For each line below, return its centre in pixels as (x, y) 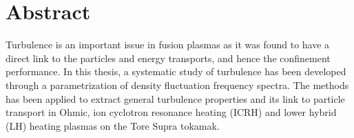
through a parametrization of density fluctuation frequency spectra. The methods (177, 85)
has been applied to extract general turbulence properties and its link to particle (175, 98)
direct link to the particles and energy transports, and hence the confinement (168, 58)
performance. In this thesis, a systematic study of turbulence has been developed (176, 71)
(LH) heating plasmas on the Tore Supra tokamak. (113, 125)
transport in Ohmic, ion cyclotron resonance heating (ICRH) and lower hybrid (171, 112)
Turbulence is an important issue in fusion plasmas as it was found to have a (168, 45)
